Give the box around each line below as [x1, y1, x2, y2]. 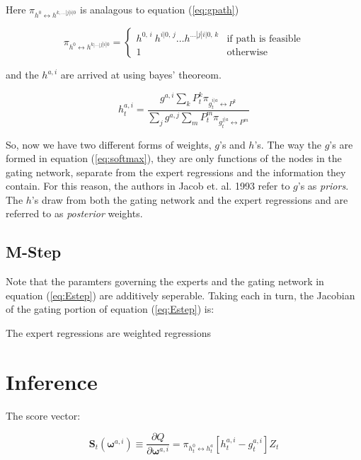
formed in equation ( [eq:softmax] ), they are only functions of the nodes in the [6, 151, 342, 166]
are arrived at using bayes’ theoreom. [60, 67, 222, 81]
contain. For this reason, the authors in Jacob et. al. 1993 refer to [6, 178, 290, 193]
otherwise [227, 47, 268, 57]
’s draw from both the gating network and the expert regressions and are [31, 192, 348, 207]
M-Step [6, 241, 62, 263]
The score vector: [6, 408, 81, 422]
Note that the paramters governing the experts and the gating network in [6, 274, 324, 289]
